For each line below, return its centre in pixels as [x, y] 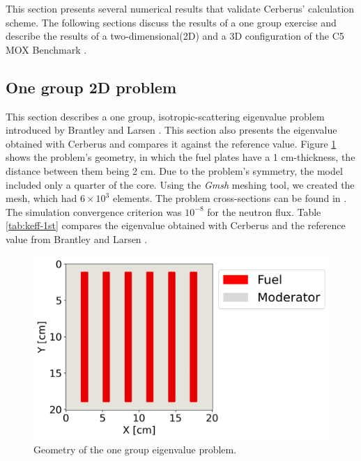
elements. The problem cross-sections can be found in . [230, 198]
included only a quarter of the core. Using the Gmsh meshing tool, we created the [180, 184]
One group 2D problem [91, 87]
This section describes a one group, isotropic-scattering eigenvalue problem [165, 116]
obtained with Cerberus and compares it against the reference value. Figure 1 [171, 143]
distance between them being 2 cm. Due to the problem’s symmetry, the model [174, 170]
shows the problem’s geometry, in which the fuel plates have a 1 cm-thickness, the [180, 157]
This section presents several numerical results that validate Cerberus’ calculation [180, 8]
